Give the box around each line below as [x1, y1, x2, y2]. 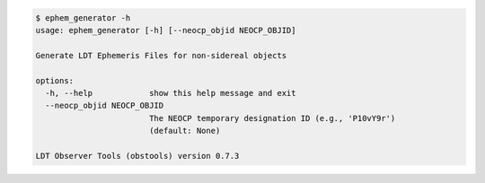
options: [35, 75, 75, 85]
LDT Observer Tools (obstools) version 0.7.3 [35, 151, 240, 161]
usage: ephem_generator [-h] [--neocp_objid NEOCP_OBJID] [35, 25, 296, 35]
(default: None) [148, 126, 221, 136]
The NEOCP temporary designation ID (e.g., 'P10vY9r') [148, 113, 396, 123]
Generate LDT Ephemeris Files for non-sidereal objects [35, 50, 287, 60]
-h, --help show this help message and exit [45, 88, 296, 98]
